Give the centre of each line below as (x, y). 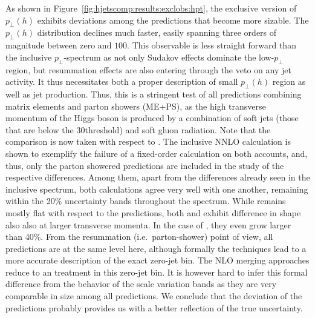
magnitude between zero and (59, 45)
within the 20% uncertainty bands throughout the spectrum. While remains (146, 201)
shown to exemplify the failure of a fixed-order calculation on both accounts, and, (157, 153)
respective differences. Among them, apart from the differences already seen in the (158, 177)
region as (289, 81)
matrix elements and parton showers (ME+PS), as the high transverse (136, 106)
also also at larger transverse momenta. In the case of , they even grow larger (148, 224)
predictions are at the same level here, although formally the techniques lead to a (156, 248)
